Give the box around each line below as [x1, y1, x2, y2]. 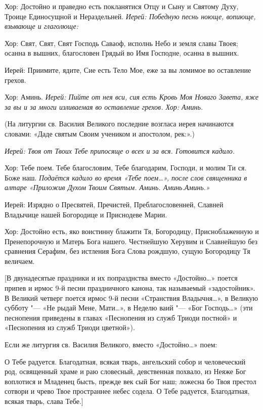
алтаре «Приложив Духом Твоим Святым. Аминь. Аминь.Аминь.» [5, 182, 210, 193]
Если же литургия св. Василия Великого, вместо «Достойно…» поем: [5, 339, 217, 350]
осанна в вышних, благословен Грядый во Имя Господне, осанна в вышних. [5, 48, 239, 58]
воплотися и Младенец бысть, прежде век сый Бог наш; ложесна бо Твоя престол [5, 376, 256, 386]
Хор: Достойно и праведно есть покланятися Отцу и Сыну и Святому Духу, [5, 1, 239, 11]
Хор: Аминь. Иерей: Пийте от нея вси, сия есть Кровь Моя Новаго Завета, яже [5, 92, 258, 102]
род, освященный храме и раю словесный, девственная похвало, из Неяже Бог [5, 366, 246, 377]
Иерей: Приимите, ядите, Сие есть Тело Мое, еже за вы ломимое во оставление [5, 64, 251, 75]
